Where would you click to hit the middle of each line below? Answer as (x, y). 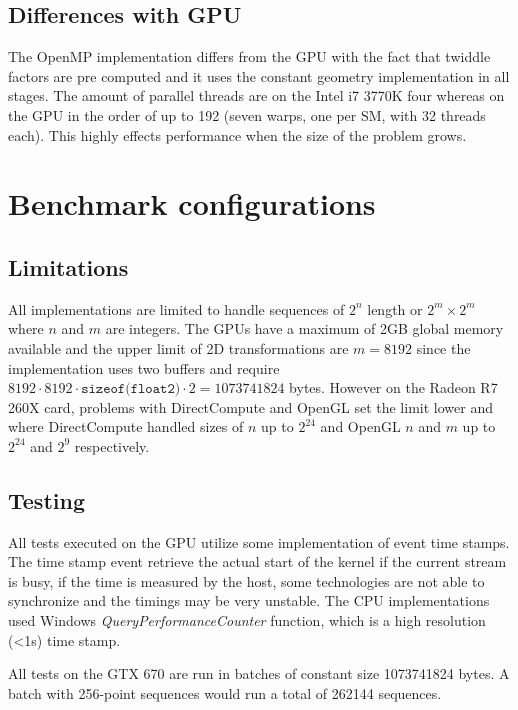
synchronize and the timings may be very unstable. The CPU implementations (249, 600)
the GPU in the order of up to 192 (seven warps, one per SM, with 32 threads (247, 114)
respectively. (112, 445)
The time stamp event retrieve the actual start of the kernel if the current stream (257, 561)
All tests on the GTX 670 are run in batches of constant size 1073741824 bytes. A (259, 673)
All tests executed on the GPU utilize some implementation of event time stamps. (259, 541)
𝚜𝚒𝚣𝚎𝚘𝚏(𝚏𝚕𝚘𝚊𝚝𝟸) (131, 389)
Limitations (68, 266)
